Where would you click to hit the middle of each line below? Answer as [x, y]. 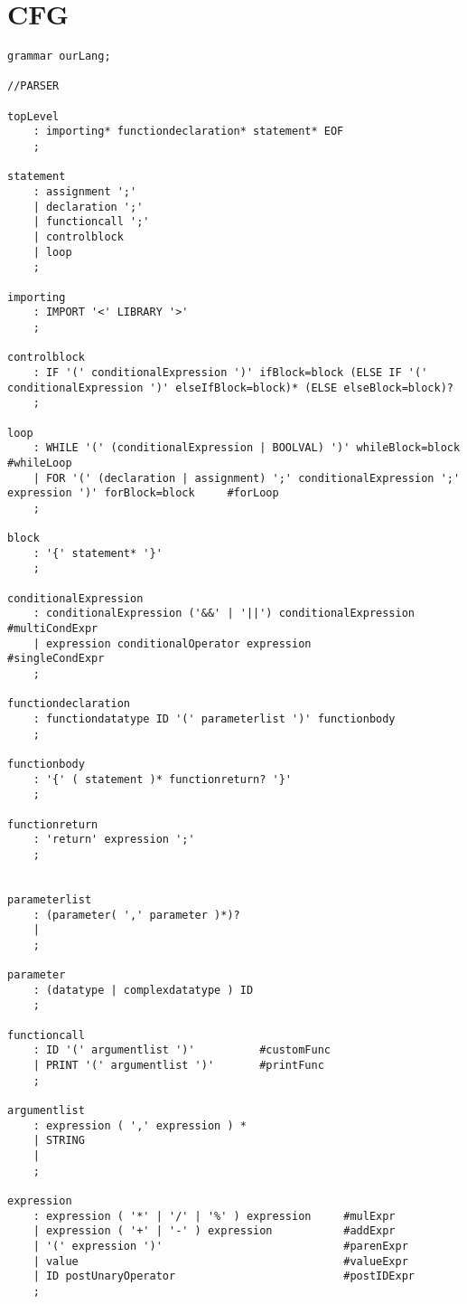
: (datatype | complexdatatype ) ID [143, 990]
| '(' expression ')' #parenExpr [220, 1246]
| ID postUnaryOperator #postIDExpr [224, 1276]
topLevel [33, 116]
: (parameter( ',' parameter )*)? [136, 915]
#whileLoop [40, 463]
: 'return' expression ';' [114, 840]
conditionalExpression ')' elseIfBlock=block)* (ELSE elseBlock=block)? [230, 387]
